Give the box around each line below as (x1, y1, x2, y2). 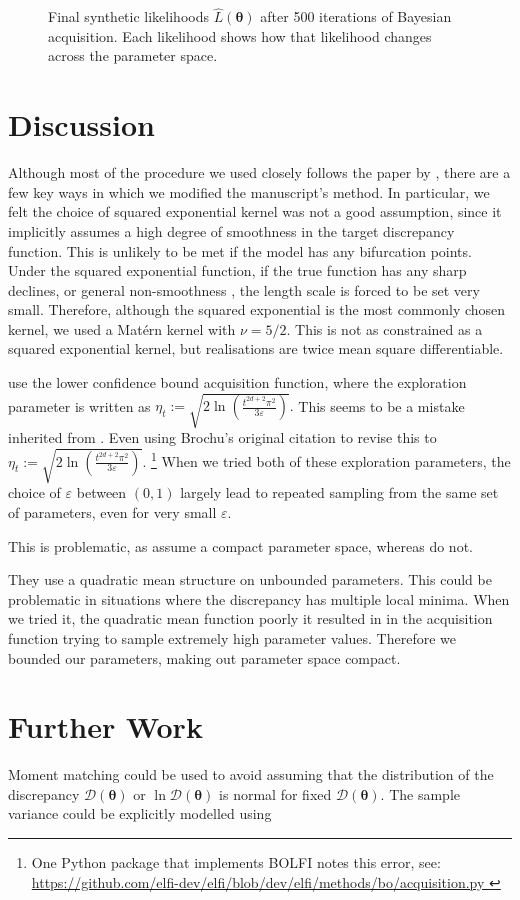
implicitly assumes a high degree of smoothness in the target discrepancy (8, 220, 455, 241)
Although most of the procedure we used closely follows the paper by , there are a (8, 162, 511, 183)
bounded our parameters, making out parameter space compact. (8, 647, 401, 668)
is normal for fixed (219, 783, 332, 804)
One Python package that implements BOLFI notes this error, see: (31, 852, 441, 872)
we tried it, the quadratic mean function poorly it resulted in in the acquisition (8, 608, 493, 629)
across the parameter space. (48, 45, 218, 66)
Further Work (8, 706, 203, 747)
